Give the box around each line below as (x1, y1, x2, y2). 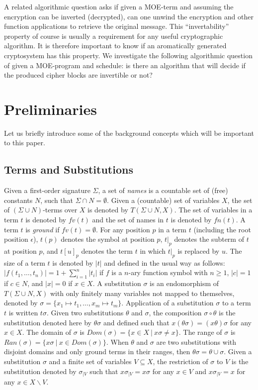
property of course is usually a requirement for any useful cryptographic (4, 30, 223, 41)
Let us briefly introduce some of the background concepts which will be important (4, 127, 255, 138)
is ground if (25, 224, 60, 234)
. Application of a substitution (121, 297, 214, 308)
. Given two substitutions (46, 307, 124, 317)
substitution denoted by (4, 366, 77, 376)
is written (8, 307, 38, 317)
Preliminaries (4, 98, 97, 119)
